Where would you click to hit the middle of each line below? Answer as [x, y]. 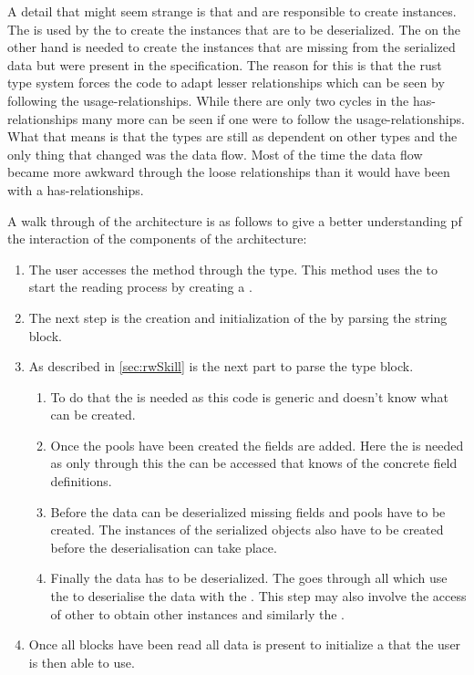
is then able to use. [82, 662]
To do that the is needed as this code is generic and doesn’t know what [249, 396]
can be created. [93, 415]
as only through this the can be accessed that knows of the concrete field [254, 463]
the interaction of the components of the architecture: [157, 239]
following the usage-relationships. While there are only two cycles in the [208, 100]
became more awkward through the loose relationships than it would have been [229, 172]
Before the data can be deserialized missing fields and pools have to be [248, 511]
